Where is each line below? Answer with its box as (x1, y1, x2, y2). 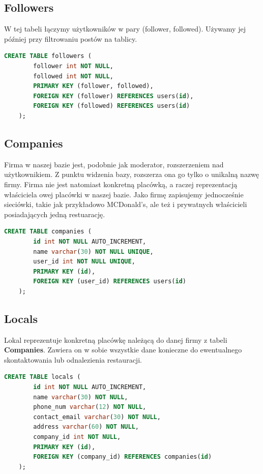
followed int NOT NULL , (33, 72, 113, 80)
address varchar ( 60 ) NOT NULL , (33, 423, 139, 431)
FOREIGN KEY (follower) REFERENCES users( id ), (33, 92, 194, 100)
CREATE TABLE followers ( (4, 52, 92, 60)
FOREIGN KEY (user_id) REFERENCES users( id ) (33, 278, 187, 285)
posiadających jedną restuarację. (4, 209, 105, 219)
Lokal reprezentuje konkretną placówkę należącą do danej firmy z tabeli (4, 334, 227, 345)
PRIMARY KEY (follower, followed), (33, 82, 154, 90)
